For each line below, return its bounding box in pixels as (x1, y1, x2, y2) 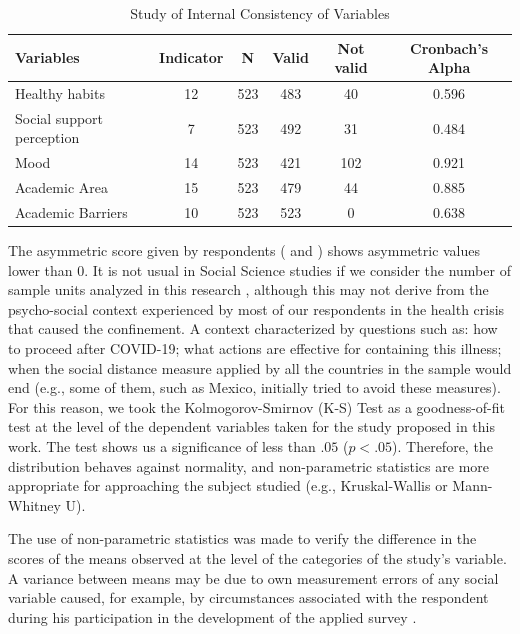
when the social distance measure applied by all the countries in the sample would (8, 357, 512, 378)
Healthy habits (15, 83, 105, 104)
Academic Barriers (15, 202, 128, 222)
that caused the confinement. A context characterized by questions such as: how (8, 318, 498, 339)
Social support (15, 107, 104, 128)
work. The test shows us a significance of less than (8, 436, 316, 457)
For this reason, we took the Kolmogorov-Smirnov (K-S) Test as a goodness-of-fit (8, 396, 506, 417)
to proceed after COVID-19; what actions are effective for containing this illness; (8, 338, 502, 359)
